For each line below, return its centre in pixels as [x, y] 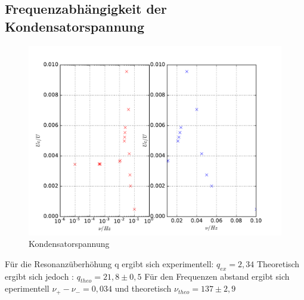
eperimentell [27, 288]
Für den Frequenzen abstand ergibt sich [217, 276]
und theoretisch [143, 288]
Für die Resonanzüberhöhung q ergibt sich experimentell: [109, 263]
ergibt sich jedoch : [40, 276]
